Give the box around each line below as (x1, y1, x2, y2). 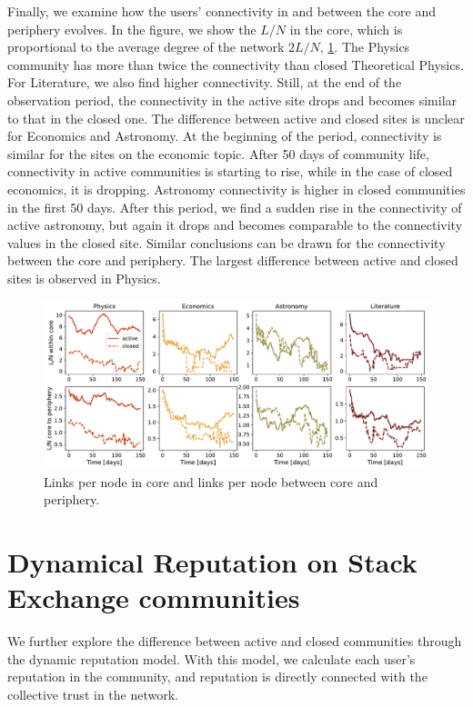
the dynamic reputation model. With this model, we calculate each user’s (7, 649, 416, 668)
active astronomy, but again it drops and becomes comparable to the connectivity (7, 215, 463, 234)
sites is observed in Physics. (7, 268, 161, 287)
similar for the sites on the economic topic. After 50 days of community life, (7, 144, 429, 163)
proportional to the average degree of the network (7, 37, 285, 56)
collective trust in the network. (7, 684, 178, 703)
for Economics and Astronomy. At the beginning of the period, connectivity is (7, 126, 442, 145)
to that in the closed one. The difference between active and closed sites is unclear (7, 108, 465, 127)
